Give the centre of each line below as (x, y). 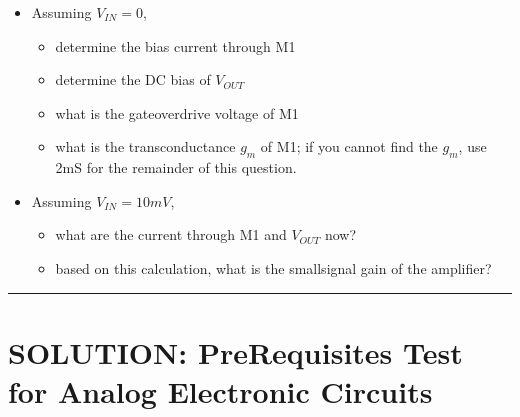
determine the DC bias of (133, 79)
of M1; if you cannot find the (349, 146)
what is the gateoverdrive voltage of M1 (177, 112)
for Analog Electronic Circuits (220, 390)
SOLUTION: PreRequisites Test (235, 351)
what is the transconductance (145, 146)
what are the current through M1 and (171, 234)
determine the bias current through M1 (175, 45)
